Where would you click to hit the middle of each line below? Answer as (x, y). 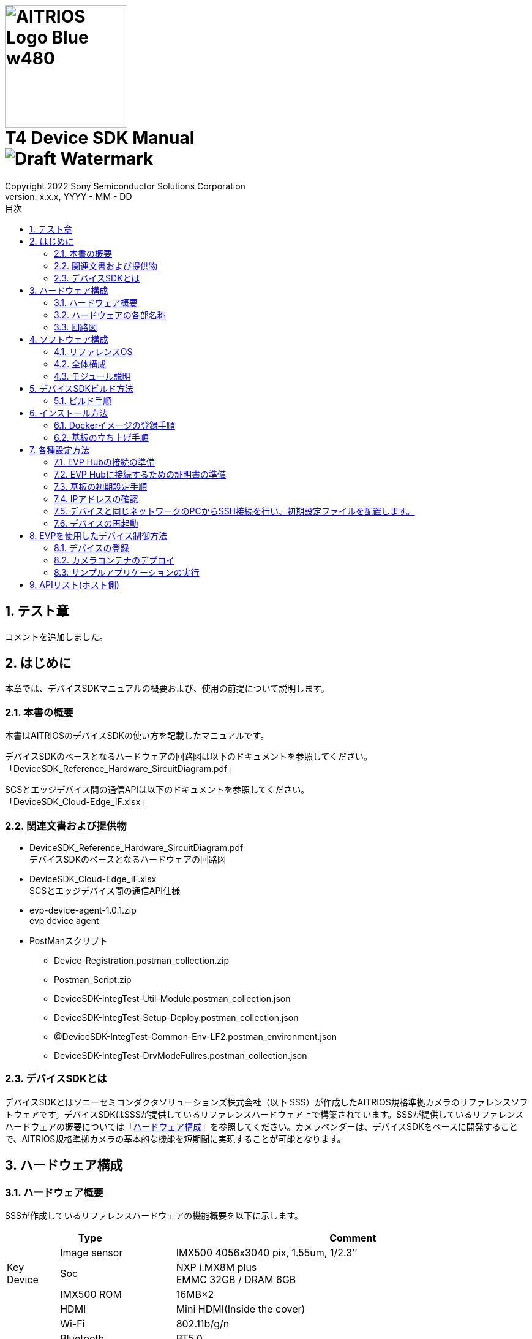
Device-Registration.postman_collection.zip (141, 960)
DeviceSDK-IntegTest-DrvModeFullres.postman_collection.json (181, 1055)
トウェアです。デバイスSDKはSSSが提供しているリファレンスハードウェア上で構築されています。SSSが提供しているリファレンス (264, 1114)
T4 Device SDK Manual (100, 138)
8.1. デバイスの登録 (92, 547)
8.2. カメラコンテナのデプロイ (114, 560)
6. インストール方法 (69, 413)
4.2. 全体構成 (80, 364)
